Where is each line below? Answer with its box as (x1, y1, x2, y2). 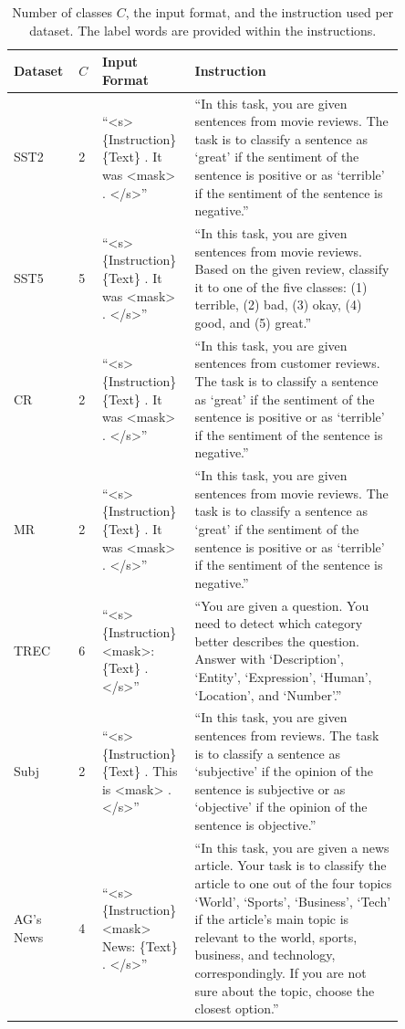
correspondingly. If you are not (194, 963, 367, 982)
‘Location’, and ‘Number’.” (194, 685, 342, 704)
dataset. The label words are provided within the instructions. (29, 20, 377, 39)
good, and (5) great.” (194, 313, 312, 331)
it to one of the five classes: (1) (194, 277, 368, 296)
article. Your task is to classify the (194, 856, 387, 875)
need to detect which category (194, 614, 363, 633)
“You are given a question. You (194, 595, 369, 614)
